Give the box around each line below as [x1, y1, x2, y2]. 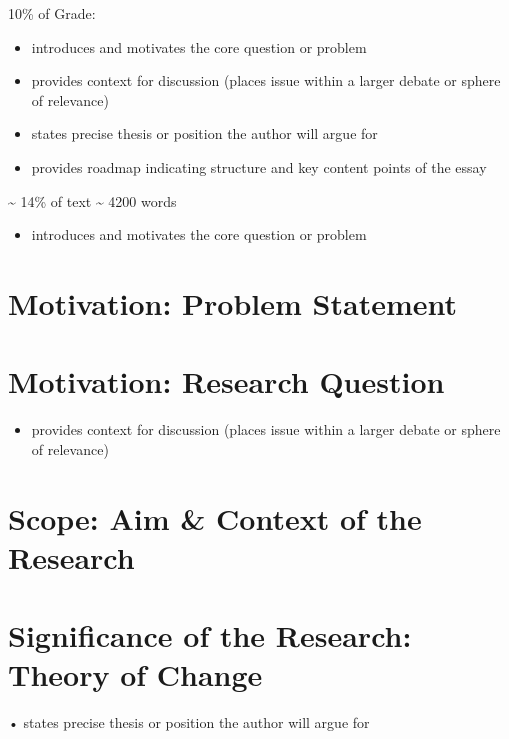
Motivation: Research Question [8, 361, 445, 402]
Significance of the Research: [8, 615, 412, 656]
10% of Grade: [8, 3, 96, 23]
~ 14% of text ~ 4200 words [8, 190, 177, 211]
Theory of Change [8, 654, 263, 695]
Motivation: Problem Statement [8, 282, 458, 323]
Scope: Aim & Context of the [8, 497, 422, 538]
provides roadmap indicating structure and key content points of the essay [31, 156, 487, 177]
